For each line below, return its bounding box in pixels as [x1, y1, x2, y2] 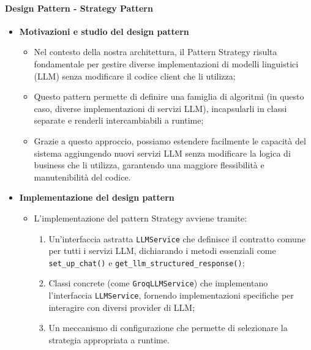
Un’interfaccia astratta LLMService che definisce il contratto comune [48, 232, 305, 245]
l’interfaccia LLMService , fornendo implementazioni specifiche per [48, 289, 294, 302]
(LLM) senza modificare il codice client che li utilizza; [34, 69, 236, 82]
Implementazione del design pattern [19, 191, 174, 204]
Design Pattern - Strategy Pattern [5, 1, 153, 14]
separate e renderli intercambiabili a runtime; [34, 114, 204, 127]
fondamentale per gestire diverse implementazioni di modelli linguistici [34, 57, 299, 70]
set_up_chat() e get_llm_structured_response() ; [48, 256, 245, 269]
